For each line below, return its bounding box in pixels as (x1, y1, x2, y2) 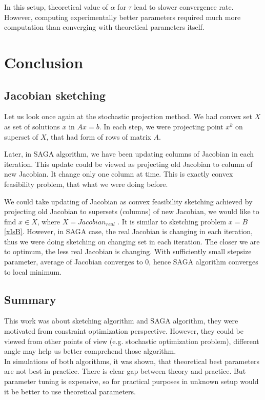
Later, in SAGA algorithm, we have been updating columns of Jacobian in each (4, 148, 254, 159)
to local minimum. (4, 266, 62, 277)
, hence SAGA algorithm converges (149, 256, 258, 267)
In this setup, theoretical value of (4, 2, 108, 12)
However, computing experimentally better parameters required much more (4, 11, 241, 22)
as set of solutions (4, 121, 60, 131)
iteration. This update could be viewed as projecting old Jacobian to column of (4, 158, 253, 169)
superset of (4, 131, 38, 142)
